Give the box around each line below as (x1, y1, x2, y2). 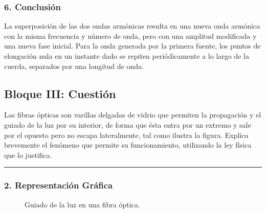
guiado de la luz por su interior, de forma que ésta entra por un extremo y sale (4, 119, 251, 130)
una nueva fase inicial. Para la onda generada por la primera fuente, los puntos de (4, 40, 261, 51)
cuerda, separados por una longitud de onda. (4, 60, 144, 71)
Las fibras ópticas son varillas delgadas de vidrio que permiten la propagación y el (4, 109, 261, 120)
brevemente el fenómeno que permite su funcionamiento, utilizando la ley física (4, 139, 252, 150)
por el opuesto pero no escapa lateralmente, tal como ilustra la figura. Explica (4, 129, 249, 140)
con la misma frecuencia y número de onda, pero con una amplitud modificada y (4, 30, 257, 41)
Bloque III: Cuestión (4, 85, 116, 101)
